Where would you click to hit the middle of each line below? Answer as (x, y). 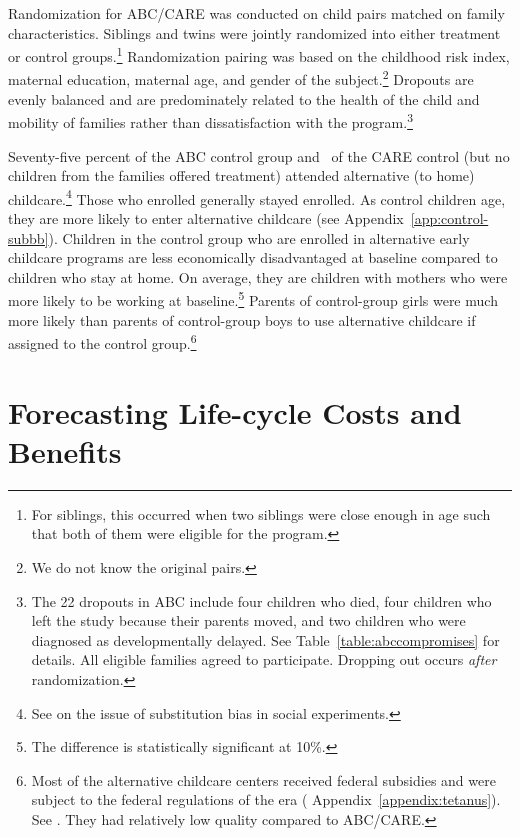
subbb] (28, 237)
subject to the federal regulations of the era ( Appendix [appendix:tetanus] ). (266, 799)
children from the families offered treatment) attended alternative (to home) (241, 175)
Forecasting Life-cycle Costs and (235, 411)
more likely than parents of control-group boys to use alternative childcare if (242, 319)
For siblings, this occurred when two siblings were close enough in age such (261, 513)
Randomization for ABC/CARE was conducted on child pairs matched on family (256, 13)
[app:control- (449, 217)
